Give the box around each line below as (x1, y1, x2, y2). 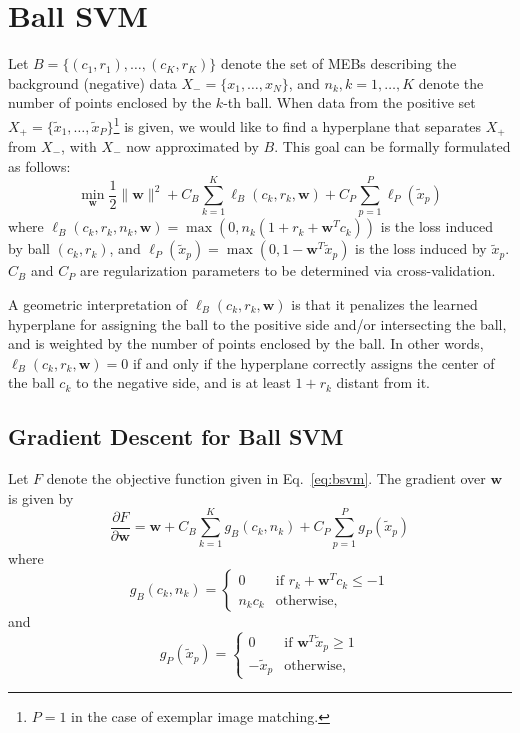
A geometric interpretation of (8, 293, 188, 314)
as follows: (8, 155, 71, 176)
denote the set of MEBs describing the (221, 53, 457, 74)
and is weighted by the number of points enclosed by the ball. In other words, (8, 333, 484, 354)
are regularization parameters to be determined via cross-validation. (79, 260, 496, 281)
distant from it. (336, 372, 430, 393)
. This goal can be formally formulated (274, 136, 511, 157)
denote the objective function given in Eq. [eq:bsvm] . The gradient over (46, 468, 486, 489)
